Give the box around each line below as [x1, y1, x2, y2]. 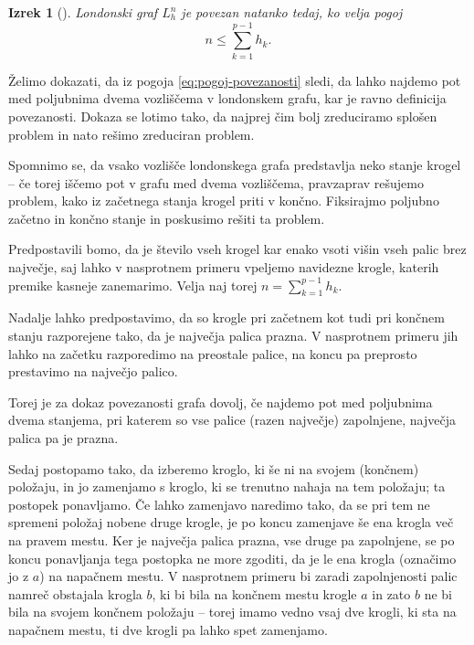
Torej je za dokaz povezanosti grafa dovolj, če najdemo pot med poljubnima [8, 392, 433, 411]
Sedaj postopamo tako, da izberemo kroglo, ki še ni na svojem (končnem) [8, 459, 419, 478]
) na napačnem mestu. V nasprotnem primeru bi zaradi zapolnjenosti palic [39, 566, 458, 586]
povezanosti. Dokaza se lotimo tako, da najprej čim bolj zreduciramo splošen [8, 106, 437, 125]
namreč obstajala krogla [8, 584, 142, 603]
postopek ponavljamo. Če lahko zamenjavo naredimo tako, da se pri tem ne [8, 494, 430, 513]
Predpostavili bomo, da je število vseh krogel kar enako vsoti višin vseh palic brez [8, 239, 467, 259]
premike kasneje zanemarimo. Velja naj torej [8, 275, 258, 294]
